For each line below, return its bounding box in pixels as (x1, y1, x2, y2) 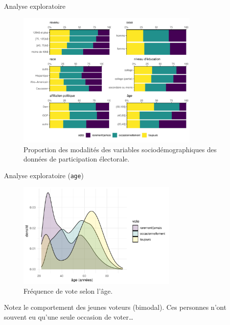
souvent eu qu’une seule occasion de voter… (4, 312, 134, 322)
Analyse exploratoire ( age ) (4, 170, 84, 180)
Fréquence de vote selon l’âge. (23, 285, 113, 296)
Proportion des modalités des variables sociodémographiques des (23, 144, 217, 154)
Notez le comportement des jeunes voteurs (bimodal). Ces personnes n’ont (4, 302, 227, 312)
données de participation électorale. (23, 154, 130, 164)
